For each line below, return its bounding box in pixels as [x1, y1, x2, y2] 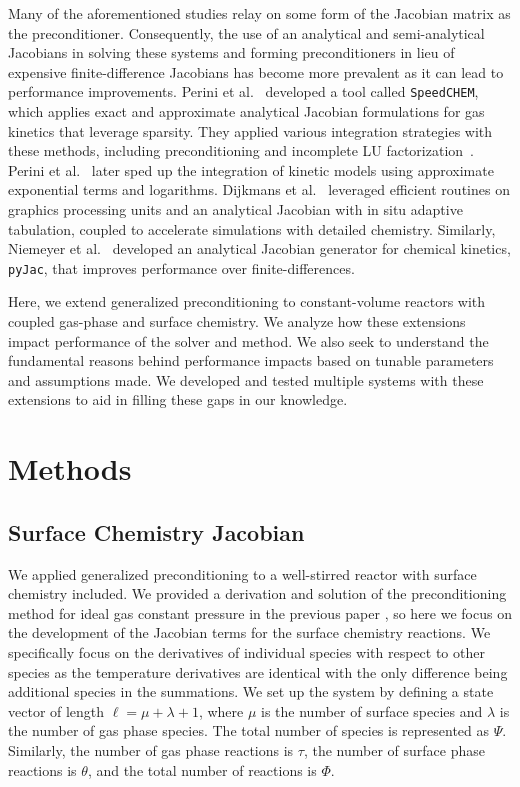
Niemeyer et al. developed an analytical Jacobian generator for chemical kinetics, [8, 238, 511, 259]
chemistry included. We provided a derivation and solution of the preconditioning [8, 583, 507, 604]
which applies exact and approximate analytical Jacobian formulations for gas [8, 101, 485, 122]
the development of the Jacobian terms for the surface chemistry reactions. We [8, 622, 491, 643]
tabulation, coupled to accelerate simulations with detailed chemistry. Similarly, [8, 218, 496, 239]
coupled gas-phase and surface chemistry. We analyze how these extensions [8, 311, 466, 332]
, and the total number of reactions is [87, 759, 317, 780]
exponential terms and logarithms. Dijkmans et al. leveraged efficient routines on [8, 179, 510, 200]
